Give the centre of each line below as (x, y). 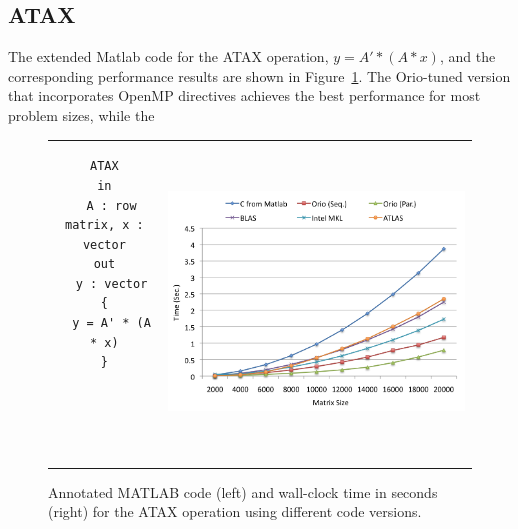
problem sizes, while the (81, 114)
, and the (467, 56)
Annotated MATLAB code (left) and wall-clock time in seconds (243, 491)
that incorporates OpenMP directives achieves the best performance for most (244, 95)
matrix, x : (104, 225)
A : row (111, 205)
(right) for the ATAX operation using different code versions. (235, 511)
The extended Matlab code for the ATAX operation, (168, 56)
